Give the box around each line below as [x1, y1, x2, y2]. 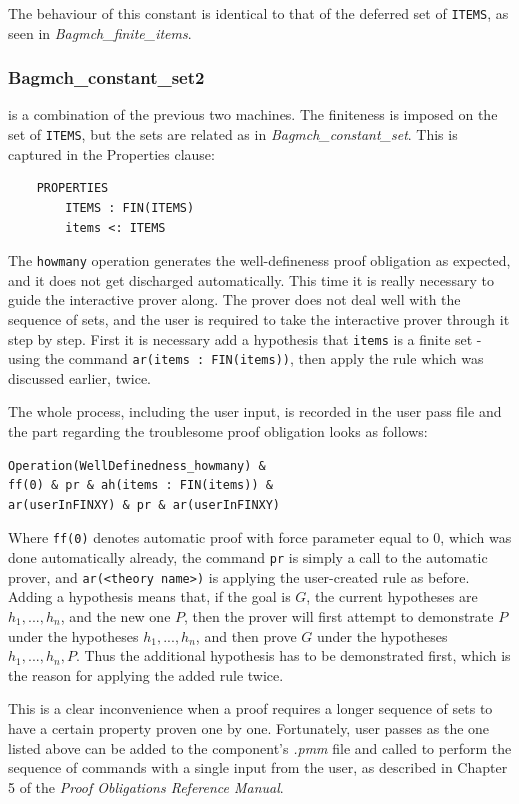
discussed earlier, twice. [8, 367, 152, 388]
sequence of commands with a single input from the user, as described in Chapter [8, 757, 508, 778]
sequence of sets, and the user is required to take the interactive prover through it [8, 308, 510, 329]
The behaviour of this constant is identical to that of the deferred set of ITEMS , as [8, 3, 509, 23]
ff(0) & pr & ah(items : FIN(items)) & [8, 478, 273, 493]
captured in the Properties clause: [8, 143, 215, 164]
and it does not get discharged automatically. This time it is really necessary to [8, 269, 494, 290]
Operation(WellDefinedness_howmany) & [8, 458, 266, 473]
